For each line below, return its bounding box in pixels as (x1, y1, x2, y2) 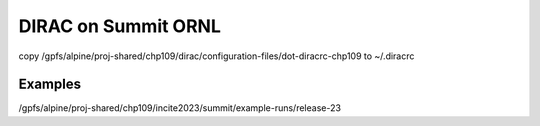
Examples (18, 76, 82, 93)
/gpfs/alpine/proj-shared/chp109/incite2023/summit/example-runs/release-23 (18, 102, 342, 114)
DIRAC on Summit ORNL (18, 15, 222, 37)
